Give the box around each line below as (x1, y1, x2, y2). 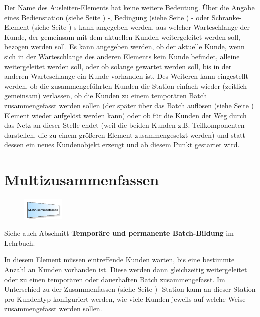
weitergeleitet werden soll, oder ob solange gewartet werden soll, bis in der (4, 61, 232, 71)
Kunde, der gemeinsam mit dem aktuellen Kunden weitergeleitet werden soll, (4, 31, 240, 42)
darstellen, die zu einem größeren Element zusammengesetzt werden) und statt (4, 129, 246, 140)
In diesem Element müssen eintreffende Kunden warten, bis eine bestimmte (4, 254, 235, 265)
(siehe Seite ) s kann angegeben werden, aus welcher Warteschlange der (32, 22, 250, 32)
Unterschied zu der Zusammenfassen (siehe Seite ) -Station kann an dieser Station (4, 284, 256, 294)
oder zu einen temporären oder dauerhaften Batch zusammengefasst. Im (4, 274, 225, 284)
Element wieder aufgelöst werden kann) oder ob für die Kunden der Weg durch (4, 110, 247, 120)
